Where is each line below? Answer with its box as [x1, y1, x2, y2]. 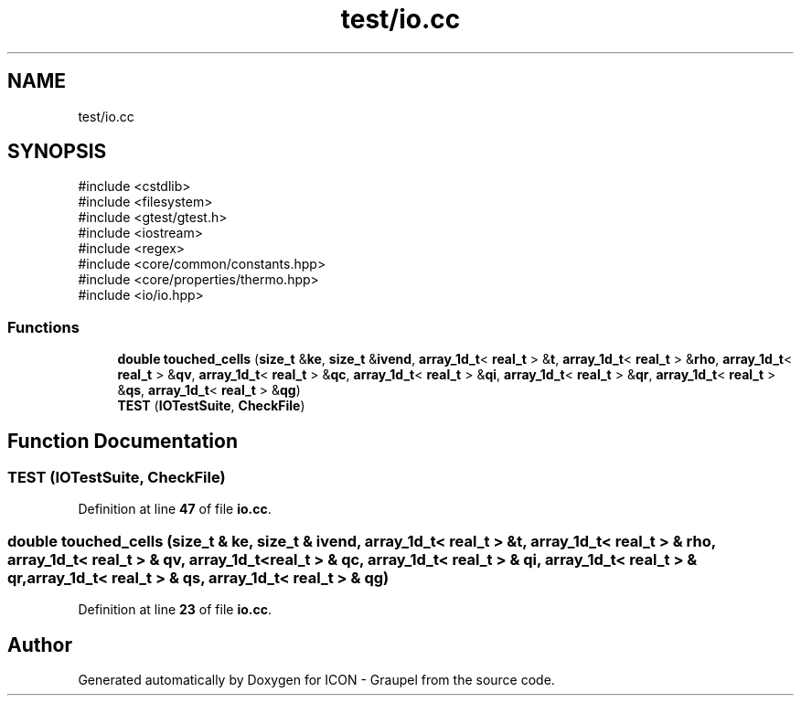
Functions [7, 317, 80, 336]
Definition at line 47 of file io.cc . [78, 501, 272, 517]
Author [7, 633, 72, 656]
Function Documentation [7, 429, 238, 453]
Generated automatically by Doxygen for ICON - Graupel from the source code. [78, 672, 555, 687]
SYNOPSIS [7, 140, 107, 164]
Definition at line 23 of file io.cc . [78, 602, 272, 618]
